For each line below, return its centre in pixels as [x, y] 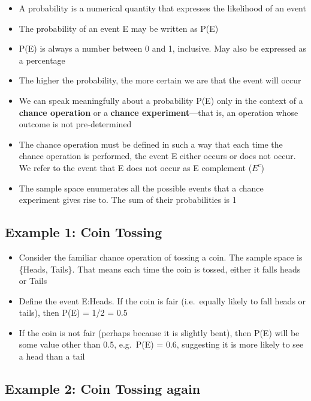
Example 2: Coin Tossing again [103, 389]
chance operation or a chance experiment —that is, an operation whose [158, 112]
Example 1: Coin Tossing [84, 232]
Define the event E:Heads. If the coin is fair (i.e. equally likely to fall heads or [162, 300]
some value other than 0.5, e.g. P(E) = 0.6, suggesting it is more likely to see [161, 344]
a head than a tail [52, 356]
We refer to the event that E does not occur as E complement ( [135, 167]
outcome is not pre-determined [75, 124]
